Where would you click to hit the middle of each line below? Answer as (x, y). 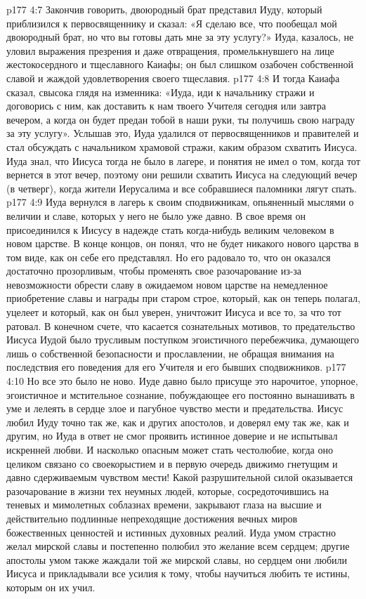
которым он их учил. (51, 587)
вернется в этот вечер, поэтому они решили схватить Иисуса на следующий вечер (182, 175)
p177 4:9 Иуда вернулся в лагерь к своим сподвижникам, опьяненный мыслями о (180, 202)
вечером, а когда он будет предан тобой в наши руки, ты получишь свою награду (181, 119)
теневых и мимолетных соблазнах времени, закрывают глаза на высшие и (164, 505)
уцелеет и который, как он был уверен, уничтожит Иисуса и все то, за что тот (174, 312)
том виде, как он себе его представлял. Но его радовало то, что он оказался (169, 257)
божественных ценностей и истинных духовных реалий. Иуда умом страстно (171, 532)
